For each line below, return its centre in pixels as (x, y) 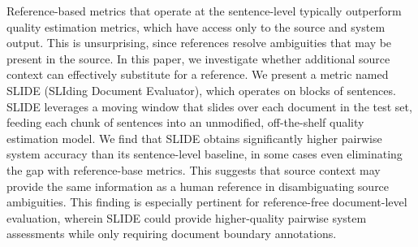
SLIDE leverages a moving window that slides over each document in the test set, (209, 106)
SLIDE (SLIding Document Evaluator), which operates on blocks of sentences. (201, 90)
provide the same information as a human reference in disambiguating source (198, 186)
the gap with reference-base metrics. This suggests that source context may (194, 169)
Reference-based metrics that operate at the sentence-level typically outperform (204, 11)
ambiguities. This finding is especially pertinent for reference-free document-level (207, 202)
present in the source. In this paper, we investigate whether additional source (198, 58)
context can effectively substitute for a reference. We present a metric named (198, 74)
